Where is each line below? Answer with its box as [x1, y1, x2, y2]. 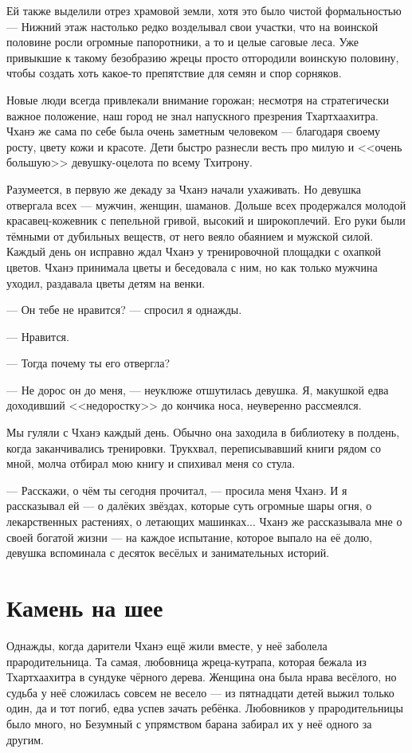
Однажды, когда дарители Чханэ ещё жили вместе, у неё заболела [6, 637, 328, 653]
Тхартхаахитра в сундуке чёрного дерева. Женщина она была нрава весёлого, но [6, 669, 397, 685]
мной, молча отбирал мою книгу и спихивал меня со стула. [6, 455, 296, 472]
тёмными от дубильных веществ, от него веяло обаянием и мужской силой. [6, 227, 374, 244]
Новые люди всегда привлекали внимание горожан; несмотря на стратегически [6, 91, 390, 108]
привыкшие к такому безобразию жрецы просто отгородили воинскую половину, [6, 49, 399, 65]
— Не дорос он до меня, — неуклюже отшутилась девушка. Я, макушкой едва [6, 381, 389, 398]
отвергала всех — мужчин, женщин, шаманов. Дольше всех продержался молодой [6, 196, 406, 213]
